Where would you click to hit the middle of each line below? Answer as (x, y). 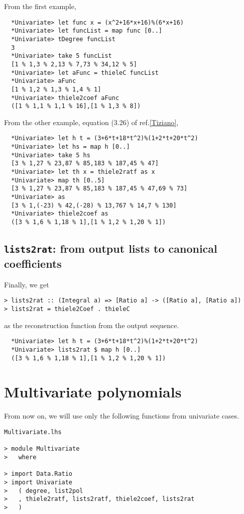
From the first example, (40, 6)
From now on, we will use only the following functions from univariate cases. (122, 416)
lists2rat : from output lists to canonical (111, 248)
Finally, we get (27, 284)
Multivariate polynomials (93, 392)
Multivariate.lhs (33, 432)
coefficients (33, 263)
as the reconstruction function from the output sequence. (92, 325)
